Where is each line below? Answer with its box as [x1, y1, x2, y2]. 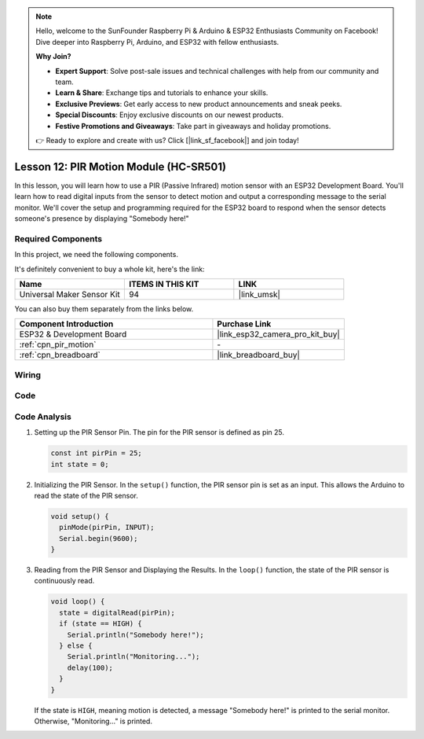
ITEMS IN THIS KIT [128, 278, 199, 289]
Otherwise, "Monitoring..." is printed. [34, 716, 153, 726]
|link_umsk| [238, 289, 280, 300]
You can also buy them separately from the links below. [14, 303, 194, 314]
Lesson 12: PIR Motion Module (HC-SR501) [14, 160, 227, 173]
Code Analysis [14, 411, 72, 422]
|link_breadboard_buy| [217, 350, 300, 361]
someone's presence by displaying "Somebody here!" [14, 213, 190, 223]
